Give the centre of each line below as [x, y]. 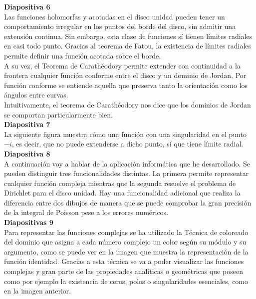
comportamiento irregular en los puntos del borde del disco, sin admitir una [120, 26]
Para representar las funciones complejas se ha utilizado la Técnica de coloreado [126, 232]
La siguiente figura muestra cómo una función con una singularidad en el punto [125, 134]
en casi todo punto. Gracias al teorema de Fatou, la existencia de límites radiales [128, 46]
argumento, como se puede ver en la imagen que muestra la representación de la [126, 251]
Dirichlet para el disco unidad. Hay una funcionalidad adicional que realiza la [122, 193]
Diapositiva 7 [27, 124]
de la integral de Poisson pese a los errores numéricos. [86, 212]
